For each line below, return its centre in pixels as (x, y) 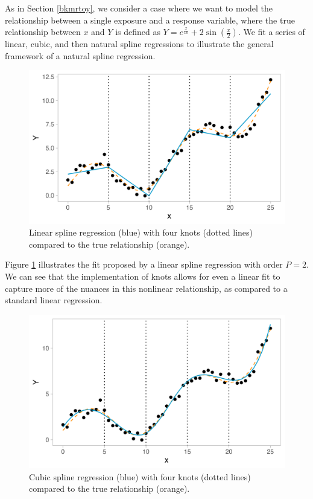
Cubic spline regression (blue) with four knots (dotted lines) (140, 476)
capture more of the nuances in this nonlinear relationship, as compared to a (146, 288)
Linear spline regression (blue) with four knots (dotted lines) (141, 232)
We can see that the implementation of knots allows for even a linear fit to (143, 276)
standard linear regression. (54, 300)
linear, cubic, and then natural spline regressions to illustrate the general (139, 44)
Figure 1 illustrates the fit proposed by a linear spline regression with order (144, 264)
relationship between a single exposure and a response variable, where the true (150, 20)
